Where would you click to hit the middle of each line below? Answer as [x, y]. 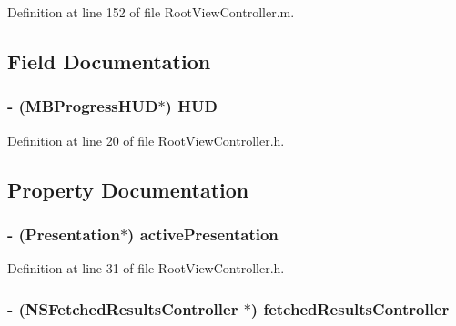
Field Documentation [109, 61]
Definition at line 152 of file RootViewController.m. [151, 12]
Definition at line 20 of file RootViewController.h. [146, 140]
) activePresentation [203, 234]
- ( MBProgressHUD [83, 106]
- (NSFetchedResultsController [123, 308]
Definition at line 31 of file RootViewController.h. [146, 268]
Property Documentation [128, 189]
